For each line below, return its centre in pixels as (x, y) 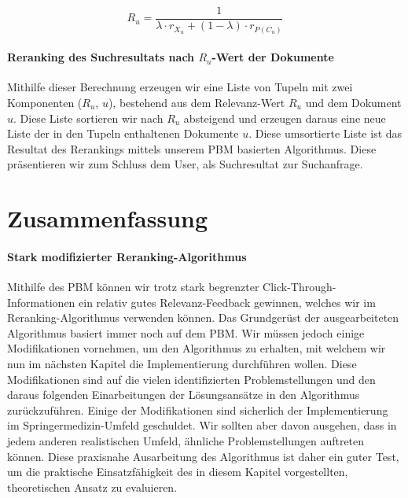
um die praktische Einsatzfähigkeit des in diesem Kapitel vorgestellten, (178, 472)
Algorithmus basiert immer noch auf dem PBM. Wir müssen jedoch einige (186, 332)
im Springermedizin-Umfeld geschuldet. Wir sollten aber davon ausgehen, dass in (202, 425)
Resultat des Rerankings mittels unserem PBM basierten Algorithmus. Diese (192, 148)
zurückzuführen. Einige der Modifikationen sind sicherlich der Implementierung (198, 409)
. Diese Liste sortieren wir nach (88, 118)
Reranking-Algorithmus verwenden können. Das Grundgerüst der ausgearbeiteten (203, 317)
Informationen (41, 302)
